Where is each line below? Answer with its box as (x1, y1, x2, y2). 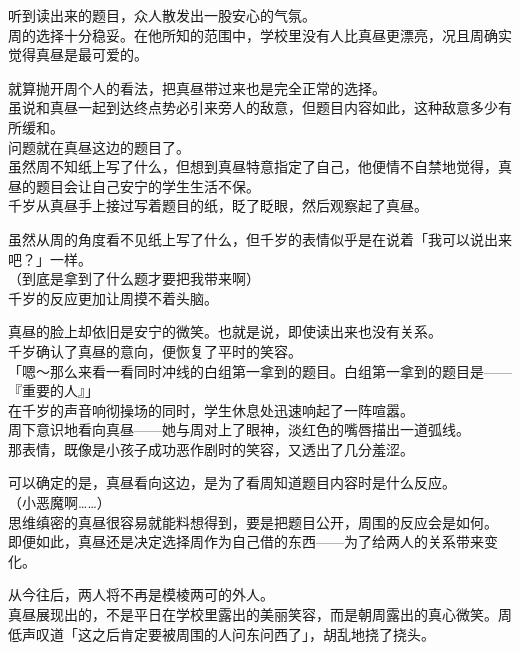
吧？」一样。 (8, 248, 92, 269)
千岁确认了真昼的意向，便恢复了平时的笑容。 (8, 340, 302, 361)
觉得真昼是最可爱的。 (8, 44, 148, 65)
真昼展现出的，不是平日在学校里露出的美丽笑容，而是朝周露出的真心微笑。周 (8, 604, 512, 625)
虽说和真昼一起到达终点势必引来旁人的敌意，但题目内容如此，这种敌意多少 (8, 97, 498, 118)
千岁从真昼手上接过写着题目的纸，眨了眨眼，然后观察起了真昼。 (8, 195, 428, 216)
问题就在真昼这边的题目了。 (8, 136, 190, 157)
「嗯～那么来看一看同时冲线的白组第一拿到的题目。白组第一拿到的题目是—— (8, 360, 512, 381)
